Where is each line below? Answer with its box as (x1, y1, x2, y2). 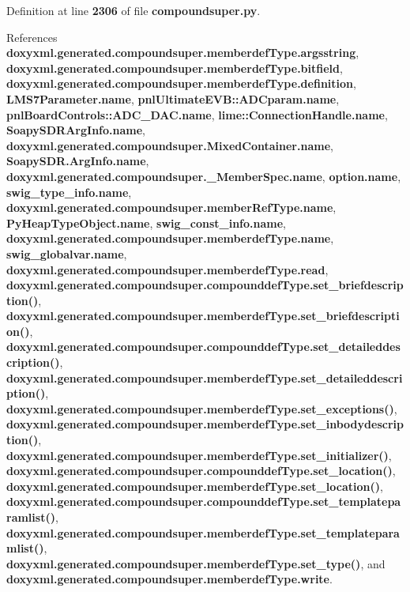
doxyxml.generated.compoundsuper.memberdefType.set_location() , (6, 477, 383, 494)
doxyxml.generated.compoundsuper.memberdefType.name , (6, 230, 334, 247)
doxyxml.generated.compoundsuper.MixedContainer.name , (6, 137, 333, 153)
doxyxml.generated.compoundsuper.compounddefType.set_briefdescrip (6, 277, 404, 293)
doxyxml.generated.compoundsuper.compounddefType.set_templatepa (6, 493, 401, 510)
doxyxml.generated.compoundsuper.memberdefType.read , (6, 261, 329, 277)
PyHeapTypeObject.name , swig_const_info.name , (6, 214, 286, 231)
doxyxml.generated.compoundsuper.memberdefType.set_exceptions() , (6, 400, 397, 417)
